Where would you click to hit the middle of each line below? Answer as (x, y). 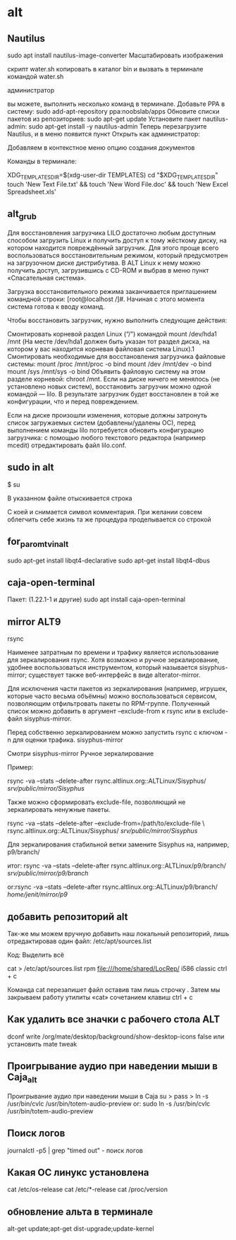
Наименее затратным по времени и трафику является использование (113, 653)
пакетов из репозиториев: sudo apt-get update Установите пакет (104, 119)
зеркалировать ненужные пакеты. (59, 810)
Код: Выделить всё (36, 955)
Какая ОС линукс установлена (78, 1173)
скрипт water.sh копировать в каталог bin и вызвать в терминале (105, 69)
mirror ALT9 (34, 621)
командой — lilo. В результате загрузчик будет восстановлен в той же (113, 394)
